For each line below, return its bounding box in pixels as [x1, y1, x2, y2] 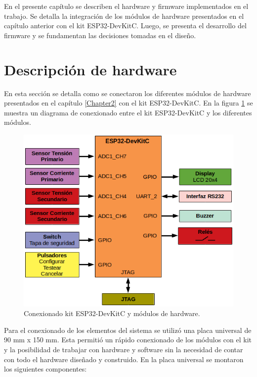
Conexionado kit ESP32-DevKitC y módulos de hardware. [24, 308, 200, 319]
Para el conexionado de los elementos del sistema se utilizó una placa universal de [4, 324, 252, 335]
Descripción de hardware [4, 59, 177, 79]
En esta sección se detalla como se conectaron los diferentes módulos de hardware [4, 88, 251, 98]
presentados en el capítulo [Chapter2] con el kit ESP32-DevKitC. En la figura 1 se [4, 98, 253, 108]
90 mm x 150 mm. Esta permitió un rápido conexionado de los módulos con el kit [4, 334, 252, 345]
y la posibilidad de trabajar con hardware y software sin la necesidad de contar [4, 344, 243, 355]
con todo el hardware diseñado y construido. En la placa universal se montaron [4, 354, 244, 364]
